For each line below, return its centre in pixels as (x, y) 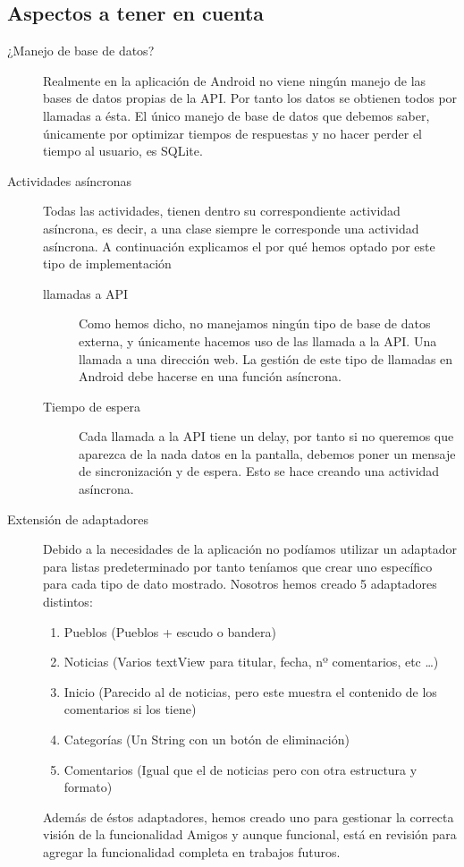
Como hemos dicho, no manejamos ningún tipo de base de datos (255, 323)
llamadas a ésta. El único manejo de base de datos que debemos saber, (236, 115)
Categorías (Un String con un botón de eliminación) (207, 739)
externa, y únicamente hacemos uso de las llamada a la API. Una (258, 340)
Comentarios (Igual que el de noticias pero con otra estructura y (240, 769)
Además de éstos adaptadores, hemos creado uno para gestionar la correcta (249, 816)
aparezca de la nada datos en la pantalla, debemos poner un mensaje (267, 453)
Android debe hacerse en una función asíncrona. (210, 376)
